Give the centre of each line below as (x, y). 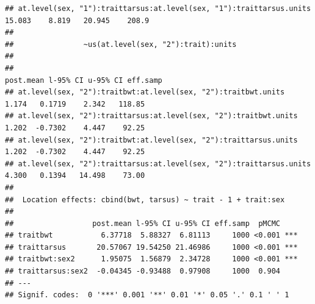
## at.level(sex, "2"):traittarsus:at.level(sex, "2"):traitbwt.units (151, 116)
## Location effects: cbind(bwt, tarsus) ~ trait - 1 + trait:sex (145, 200)
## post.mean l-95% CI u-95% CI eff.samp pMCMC (143, 223)
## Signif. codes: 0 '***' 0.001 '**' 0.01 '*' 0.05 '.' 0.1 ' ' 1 (147, 295)
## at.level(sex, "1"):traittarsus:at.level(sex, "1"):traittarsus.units (158, 9)
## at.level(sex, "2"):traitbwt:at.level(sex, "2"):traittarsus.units (151, 140)
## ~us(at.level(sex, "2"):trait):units (121, 44)
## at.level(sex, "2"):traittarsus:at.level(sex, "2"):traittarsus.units (158, 164)
